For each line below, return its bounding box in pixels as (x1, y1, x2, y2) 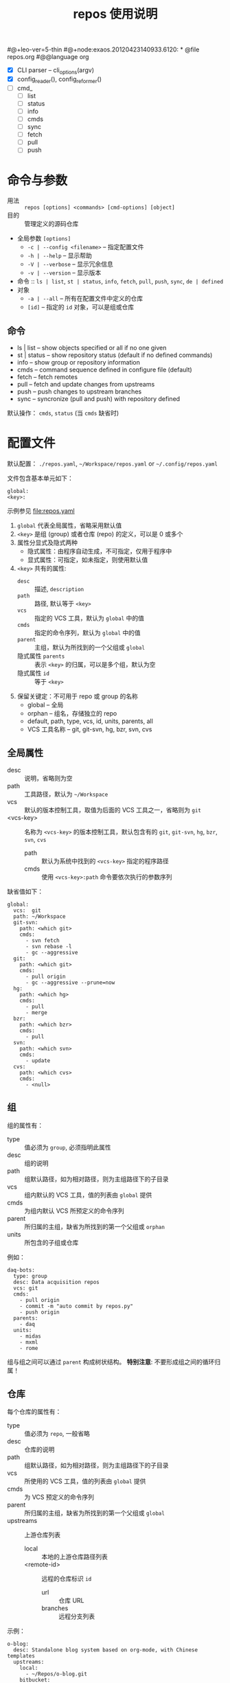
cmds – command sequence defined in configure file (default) (16, 365, 192, 374)
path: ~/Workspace (13, 913, 67, 920)
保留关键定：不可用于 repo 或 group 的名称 (16, 692, 139, 700)
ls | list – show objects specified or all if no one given (16, 344, 167, 352)
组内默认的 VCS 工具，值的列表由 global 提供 (24, 1191, 152, 1199)
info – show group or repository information (16, 358, 141, 367)
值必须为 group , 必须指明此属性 (24, 1143, 111, 1151)
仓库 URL (58, 1596, 84, 1605)
